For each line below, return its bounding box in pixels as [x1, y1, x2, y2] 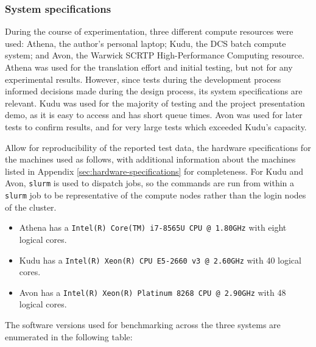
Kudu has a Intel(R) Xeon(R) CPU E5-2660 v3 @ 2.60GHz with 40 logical [19, 253, 301, 266]
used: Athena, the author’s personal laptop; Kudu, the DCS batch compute [5, 37, 286, 49]
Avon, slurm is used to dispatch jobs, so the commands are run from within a [5, 177, 295, 189]
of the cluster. [5, 200, 57, 213]
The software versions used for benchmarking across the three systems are [5, 318, 281, 331]
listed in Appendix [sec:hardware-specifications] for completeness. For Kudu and [5, 164, 304, 177]
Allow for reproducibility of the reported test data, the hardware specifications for [5, 141, 311, 153]
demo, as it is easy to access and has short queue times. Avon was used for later [5, 108, 303, 121]
